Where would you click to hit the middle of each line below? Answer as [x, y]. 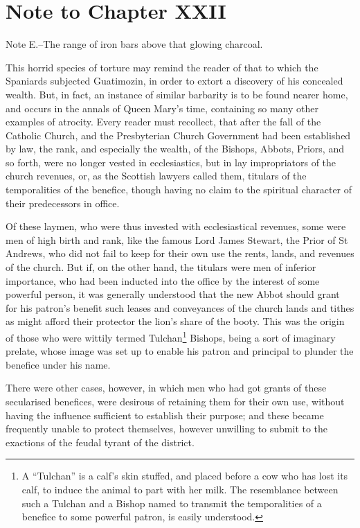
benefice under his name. [58, 364]
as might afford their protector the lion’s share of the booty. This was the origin [175, 321]
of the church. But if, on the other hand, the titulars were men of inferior [161, 267]
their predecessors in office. [63, 203]
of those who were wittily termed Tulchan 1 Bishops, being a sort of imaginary [171, 336]
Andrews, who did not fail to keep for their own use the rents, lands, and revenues [180, 253]
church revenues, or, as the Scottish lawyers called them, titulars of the [156, 176]
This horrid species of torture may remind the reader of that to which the [162, 67]
